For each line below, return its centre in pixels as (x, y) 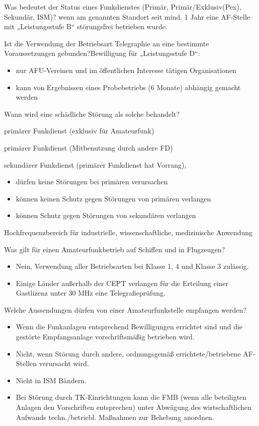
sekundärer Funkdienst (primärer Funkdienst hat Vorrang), (95, 164)
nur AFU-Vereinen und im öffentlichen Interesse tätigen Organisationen (126, 70)
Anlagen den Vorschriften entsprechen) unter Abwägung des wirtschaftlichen (134, 407)
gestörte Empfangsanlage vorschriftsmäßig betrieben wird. (105, 337)
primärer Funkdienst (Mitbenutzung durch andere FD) (89, 147)
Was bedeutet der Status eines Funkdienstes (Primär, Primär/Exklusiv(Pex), (123, 7)
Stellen (26, 363)
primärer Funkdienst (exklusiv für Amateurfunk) (79, 131)
